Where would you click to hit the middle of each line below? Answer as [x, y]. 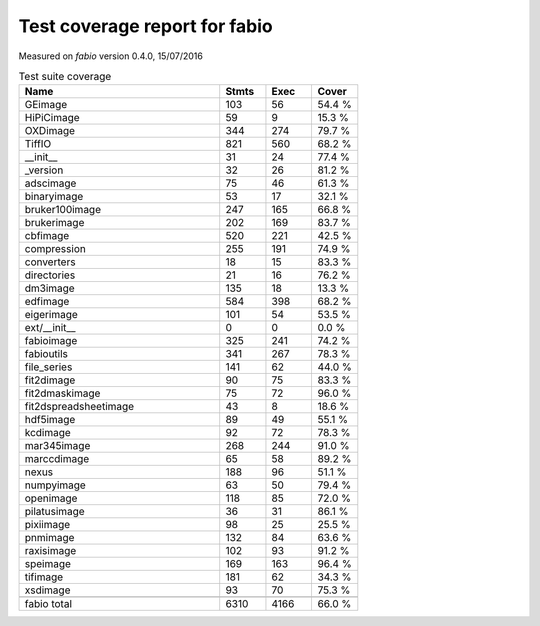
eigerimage [51, 315]
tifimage [44, 577]
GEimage [46, 105]
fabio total [48, 604]
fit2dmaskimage [62, 393]
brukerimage [54, 223]
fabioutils [46, 354]
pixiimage [47, 525]
